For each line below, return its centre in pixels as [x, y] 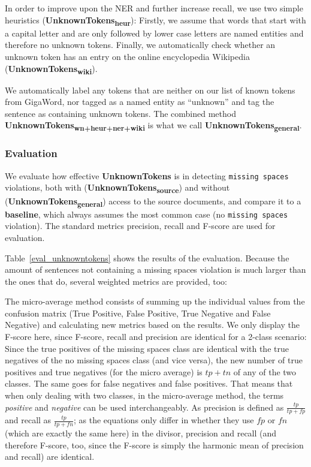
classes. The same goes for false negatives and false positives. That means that [149, 383]
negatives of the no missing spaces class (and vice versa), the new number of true [154, 360]
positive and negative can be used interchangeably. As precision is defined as [144, 407]
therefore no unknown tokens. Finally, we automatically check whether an [140, 45]
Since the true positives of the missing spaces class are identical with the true [147, 348]
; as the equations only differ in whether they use [164, 420]
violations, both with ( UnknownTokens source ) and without [117, 188]
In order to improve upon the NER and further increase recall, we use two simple [154, 8]
